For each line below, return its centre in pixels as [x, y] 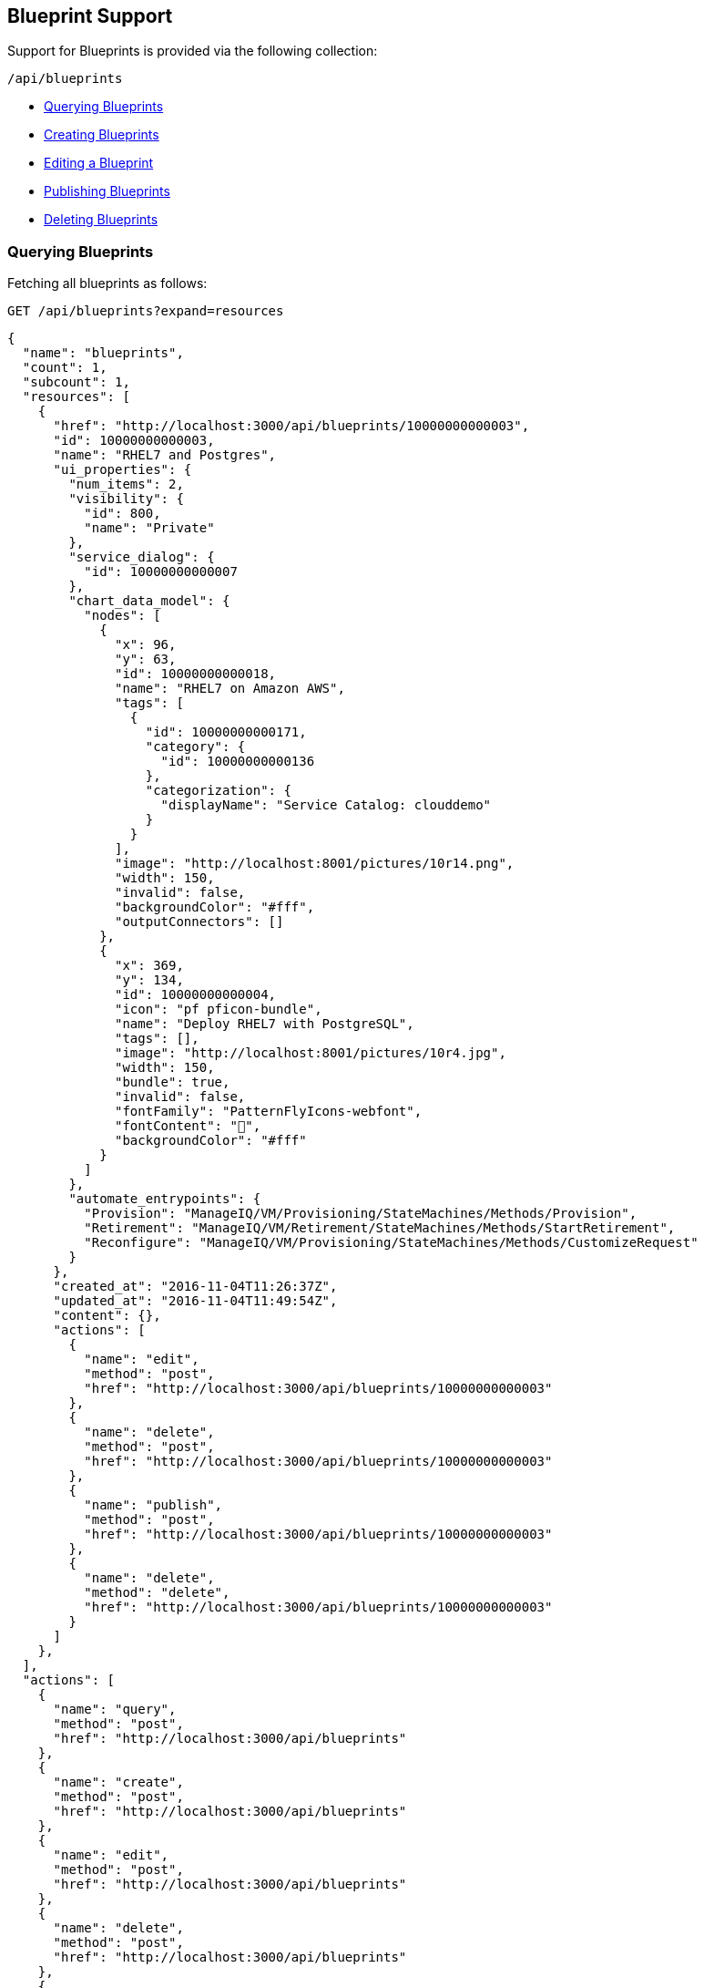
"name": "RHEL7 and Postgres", [165, 455]
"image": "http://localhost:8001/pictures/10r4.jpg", [311, 1053]
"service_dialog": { [142, 557]
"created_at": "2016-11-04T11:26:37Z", [195, 1287]
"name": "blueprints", [103, 353]
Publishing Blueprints [107, 191]
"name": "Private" [149, 528]
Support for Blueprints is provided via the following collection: [193, 51]
